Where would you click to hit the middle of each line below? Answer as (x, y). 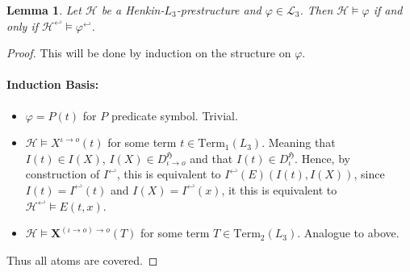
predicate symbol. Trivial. (174, 115)
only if (23, 25)
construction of (63, 174)
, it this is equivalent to (279, 189)
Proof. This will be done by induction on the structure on (149, 53)
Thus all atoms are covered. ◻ (82, 259)
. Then (316, 10)
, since (369, 174)
